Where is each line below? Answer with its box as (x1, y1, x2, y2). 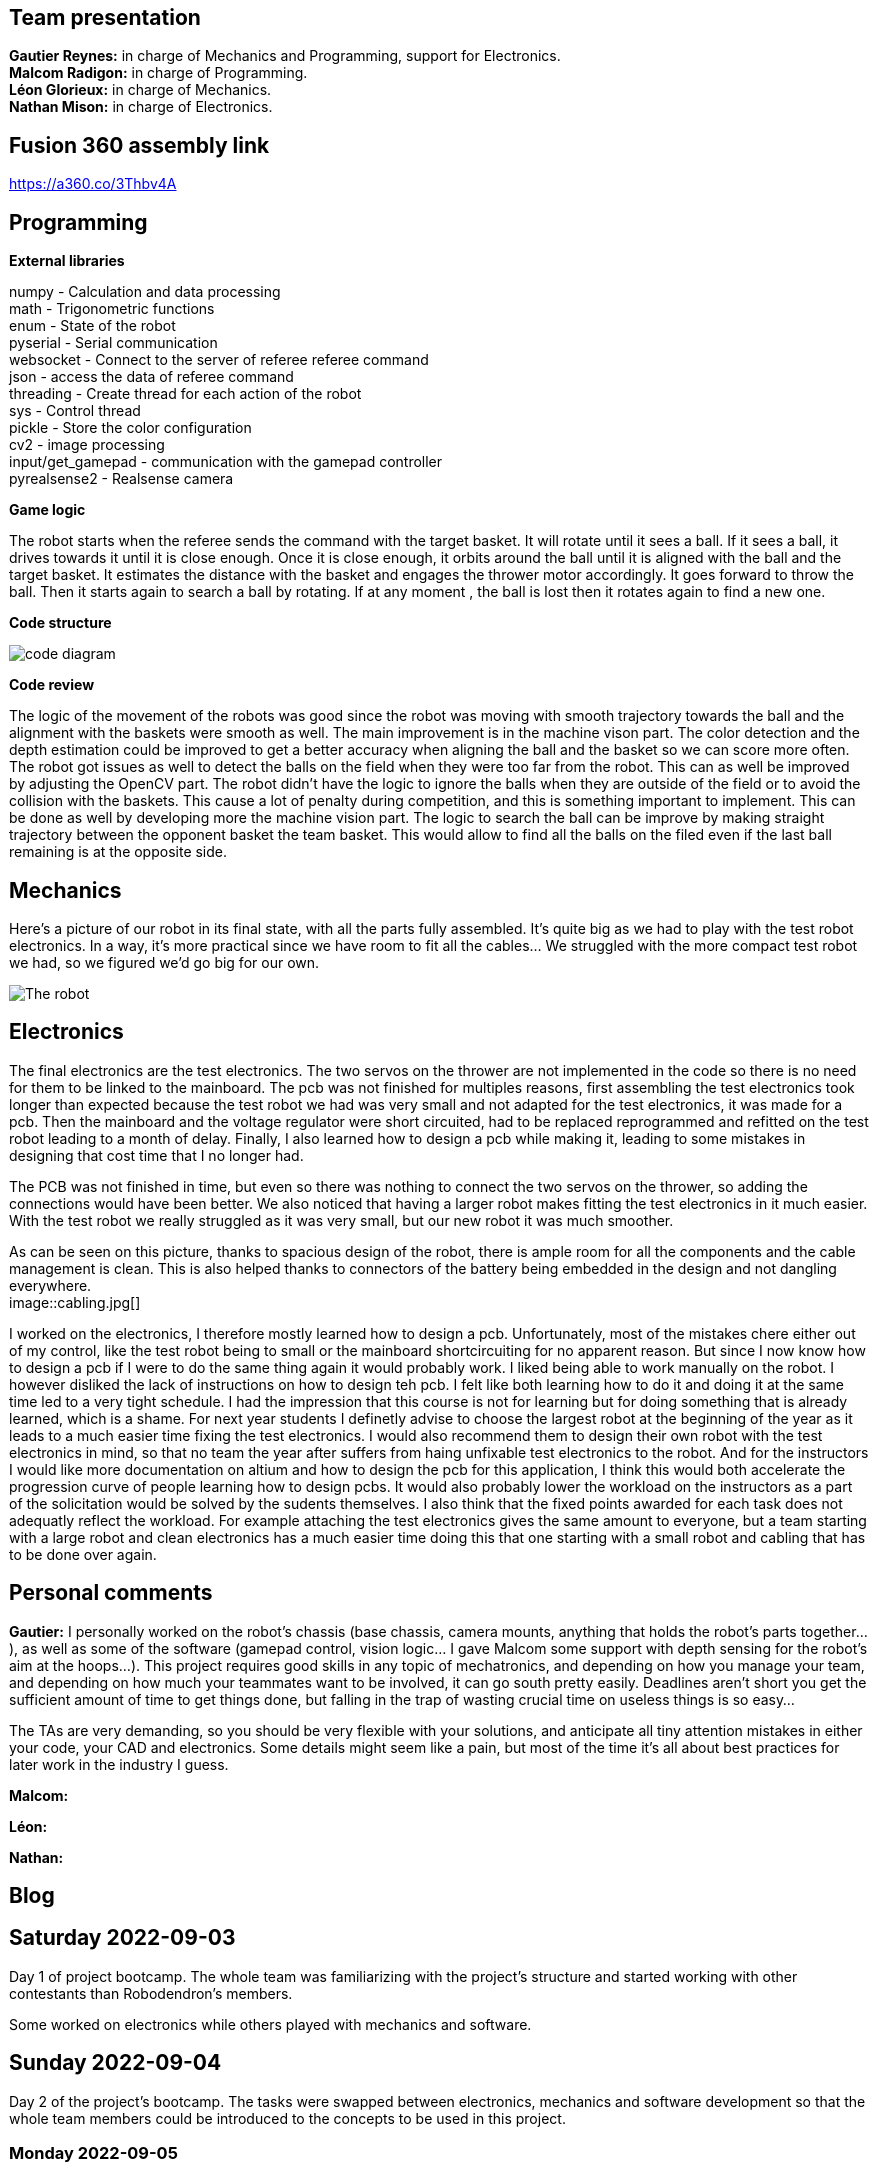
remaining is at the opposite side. (9, 843, 228, 861)
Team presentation (9, 5, 201, 30)
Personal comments (9, 1580, 213, 1606)
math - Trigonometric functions (9, 300, 215, 318)
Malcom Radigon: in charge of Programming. (9, 64, 308, 82)
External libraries (9, 252, 125, 270)
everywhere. (9, 1276, 92, 1294)
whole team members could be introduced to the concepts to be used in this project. (9, 2109, 566, 2127)
